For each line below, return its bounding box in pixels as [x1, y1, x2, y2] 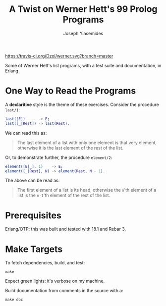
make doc [5, 297, 23, 303]
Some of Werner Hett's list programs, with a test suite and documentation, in [5, 62, 162, 68]
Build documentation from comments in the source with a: [5, 288, 123, 294]
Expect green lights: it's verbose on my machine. [5, 278, 105, 284]
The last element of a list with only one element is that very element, [17, 140, 157, 146]
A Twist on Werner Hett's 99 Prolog [9, 3, 158, 15]
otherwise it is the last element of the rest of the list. [17, 145, 124, 151]
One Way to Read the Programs [5, 85, 136, 97]
